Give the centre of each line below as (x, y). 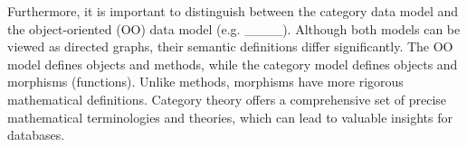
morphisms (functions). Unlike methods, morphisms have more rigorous (205, 82)
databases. (36, 135)
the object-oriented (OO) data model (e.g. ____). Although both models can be (234, 28)
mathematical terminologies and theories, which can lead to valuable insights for (230, 117)
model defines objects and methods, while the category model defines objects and (233, 64)
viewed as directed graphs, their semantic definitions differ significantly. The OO (230, 46)
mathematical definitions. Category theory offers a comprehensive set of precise (227, 99)
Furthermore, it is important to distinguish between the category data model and (233, 11)
